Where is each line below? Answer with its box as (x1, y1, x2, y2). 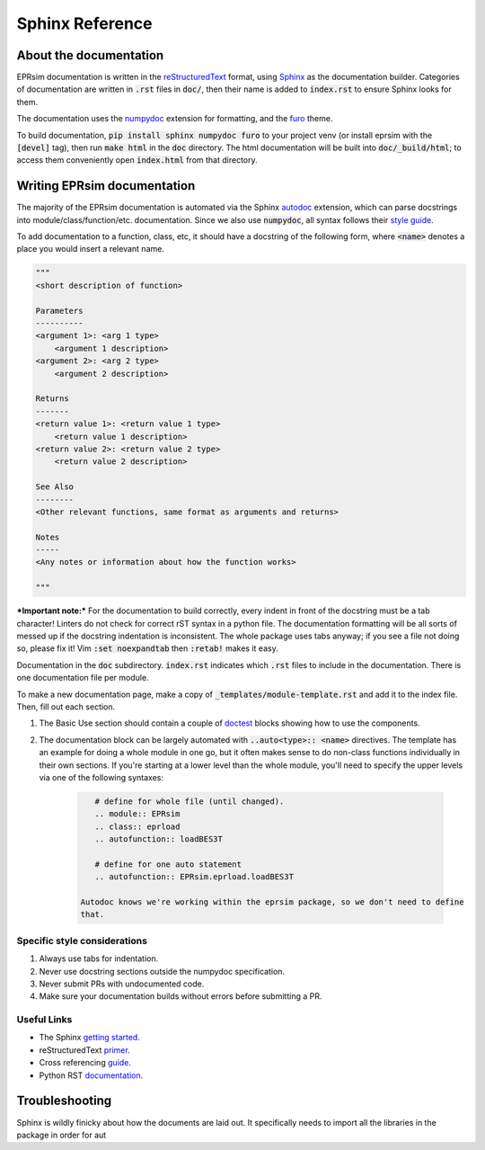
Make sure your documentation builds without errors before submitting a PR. (39, 991, 322, 1002)
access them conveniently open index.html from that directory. (16, 155, 258, 165)
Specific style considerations (16, 934, 148, 947)
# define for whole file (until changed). (94, 796, 285, 807)
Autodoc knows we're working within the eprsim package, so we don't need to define (80, 897, 464, 907)
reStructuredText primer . (39, 1044, 130, 1056)
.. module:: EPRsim (94, 809, 181, 819)
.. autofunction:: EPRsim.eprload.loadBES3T (94, 872, 294, 882)
